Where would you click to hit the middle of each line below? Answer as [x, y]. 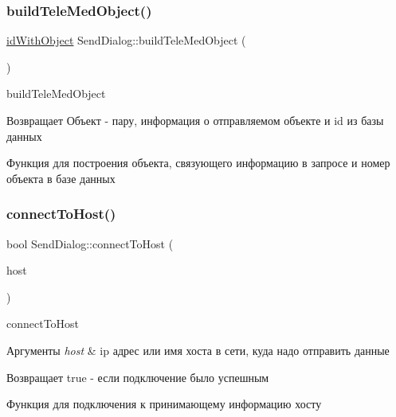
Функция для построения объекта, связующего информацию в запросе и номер [198, 163]
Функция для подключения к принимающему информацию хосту [164, 404]
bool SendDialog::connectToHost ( [90, 243]
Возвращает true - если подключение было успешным [138, 377]
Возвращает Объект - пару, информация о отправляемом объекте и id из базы [195, 120]
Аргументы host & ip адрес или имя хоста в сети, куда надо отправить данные [198, 350]
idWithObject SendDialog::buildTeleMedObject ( [126, 40]
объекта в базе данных [61, 178]
